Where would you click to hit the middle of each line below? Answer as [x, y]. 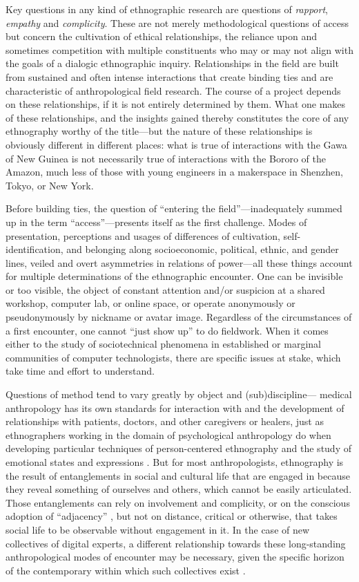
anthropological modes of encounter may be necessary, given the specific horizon [175, 557]
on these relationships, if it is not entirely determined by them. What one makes [176, 104]
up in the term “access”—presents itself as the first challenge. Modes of [156, 222]
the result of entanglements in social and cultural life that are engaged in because [178, 475]
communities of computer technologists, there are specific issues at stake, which [173, 357]
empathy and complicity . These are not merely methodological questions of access [177, 22]
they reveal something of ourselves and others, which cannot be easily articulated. [179, 489]
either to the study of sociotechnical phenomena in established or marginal [163, 344]
